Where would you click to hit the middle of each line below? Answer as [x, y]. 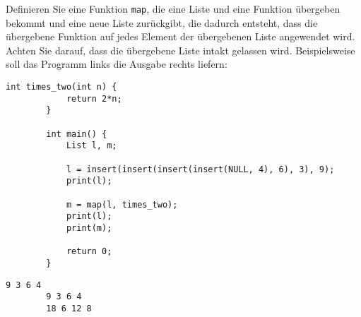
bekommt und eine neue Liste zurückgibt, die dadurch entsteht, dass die [162, 22]
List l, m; [91, 146]
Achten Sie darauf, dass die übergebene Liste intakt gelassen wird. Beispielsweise [180, 50]
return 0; [89, 252]
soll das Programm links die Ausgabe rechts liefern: [117, 64]
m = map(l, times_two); [122, 204]
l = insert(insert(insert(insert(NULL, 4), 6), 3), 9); [200, 169]
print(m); [89, 228]
